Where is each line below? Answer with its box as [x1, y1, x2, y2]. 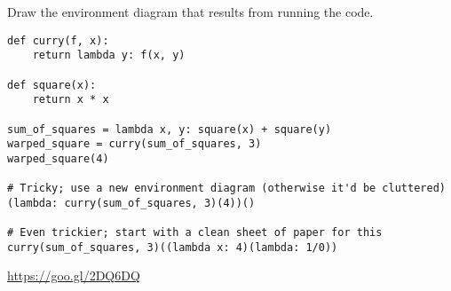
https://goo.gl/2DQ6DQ [7, 266, 140, 285]
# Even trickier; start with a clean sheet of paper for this [7, 226, 383, 240]
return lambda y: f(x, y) [32, 49, 186, 62]
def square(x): [7, 78, 97, 91]
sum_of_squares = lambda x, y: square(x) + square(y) [7, 122, 332, 136]
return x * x [32, 93, 109, 106]
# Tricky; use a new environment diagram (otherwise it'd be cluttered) [7, 182, 446, 195]
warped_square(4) [7, 152, 109, 165]
